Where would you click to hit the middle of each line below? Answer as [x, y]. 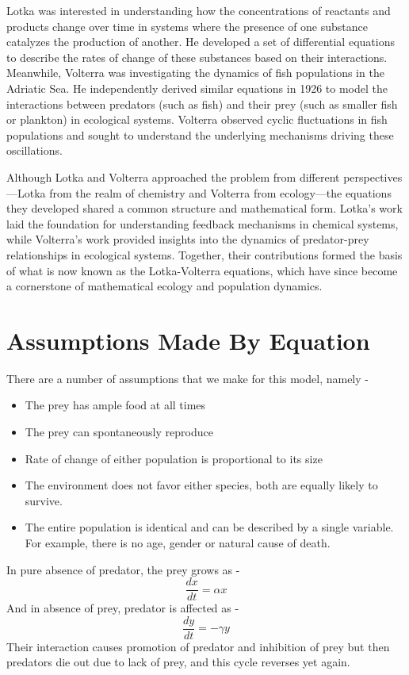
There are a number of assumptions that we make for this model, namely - [187, 378]
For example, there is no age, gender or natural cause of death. [178, 542]
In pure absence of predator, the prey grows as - [123, 569]
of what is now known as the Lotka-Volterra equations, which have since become [202, 270]
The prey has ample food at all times [115, 405]
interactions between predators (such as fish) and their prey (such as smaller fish [202, 104]
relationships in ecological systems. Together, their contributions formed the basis [204, 254]
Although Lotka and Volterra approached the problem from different [173, 176]
